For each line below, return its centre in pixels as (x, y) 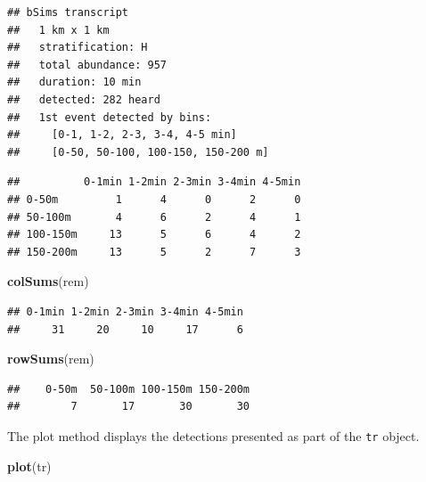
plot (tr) (29, 466)
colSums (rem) (48, 281)
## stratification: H (78, 48)
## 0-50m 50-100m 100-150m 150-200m (129, 389)
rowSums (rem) (51, 359)
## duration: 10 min (74, 82)
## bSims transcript (68, 12)
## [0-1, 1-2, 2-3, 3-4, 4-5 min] (122, 135)
